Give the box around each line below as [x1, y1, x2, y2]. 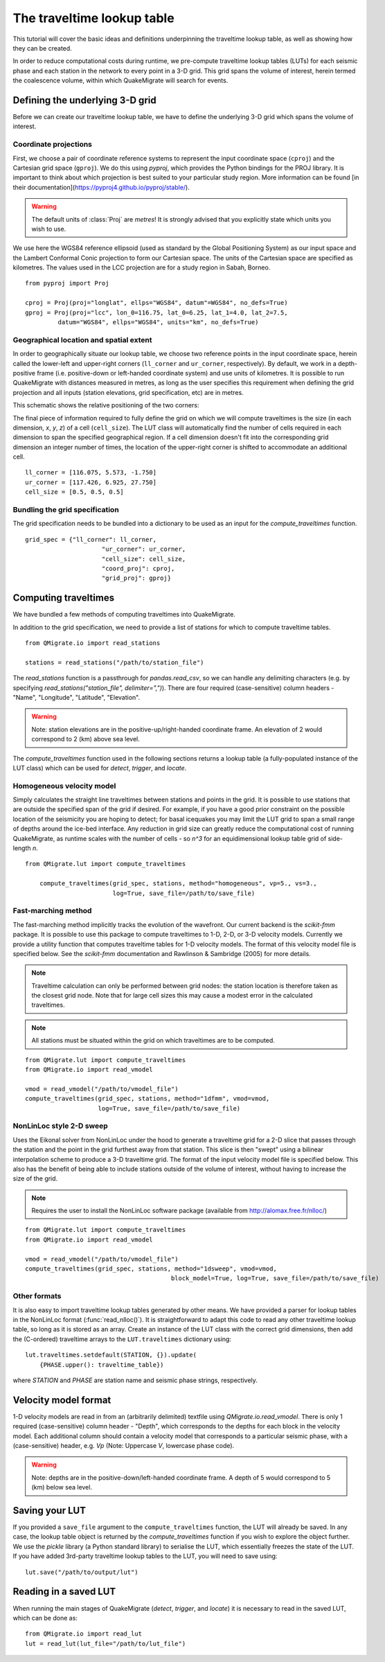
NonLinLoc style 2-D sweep [12, 1121, 109, 1131]
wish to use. [31, 224, 66, 233]
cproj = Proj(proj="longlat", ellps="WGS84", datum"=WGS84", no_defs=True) [25, 299, 288, 307]
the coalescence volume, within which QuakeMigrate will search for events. [12, 76, 229, 85]
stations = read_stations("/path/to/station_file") [25, 658, 204, 666]
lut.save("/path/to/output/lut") [25, 1568, 138, 1576]
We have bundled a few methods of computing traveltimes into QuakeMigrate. [12, 610, 235, 619]
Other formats [12, 1291, 62, 1301]
